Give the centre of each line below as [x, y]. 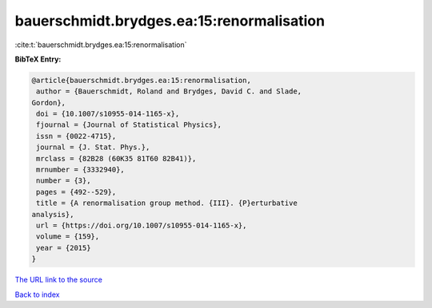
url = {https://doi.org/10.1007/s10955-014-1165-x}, [142, 225]
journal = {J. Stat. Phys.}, [93, 147]
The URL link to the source [59, 280]
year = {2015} [64, 248]
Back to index [37, 294]
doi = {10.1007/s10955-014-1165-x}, [108, 114]
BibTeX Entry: [38, 59]
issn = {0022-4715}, [76, 136]
